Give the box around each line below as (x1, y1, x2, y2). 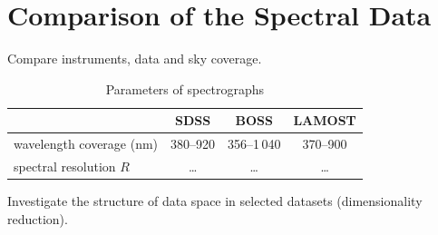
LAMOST (293, 111, 356, 130)
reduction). (7, 209, 68, 228)
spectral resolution (14, 157, 116, 175)
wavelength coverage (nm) (14, 134, 159, 153)
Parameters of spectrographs (105, 79, 265, 98)
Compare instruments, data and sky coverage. (7, 49, 262, 68)
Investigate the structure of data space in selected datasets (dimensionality (7, 191, 423, 211)
